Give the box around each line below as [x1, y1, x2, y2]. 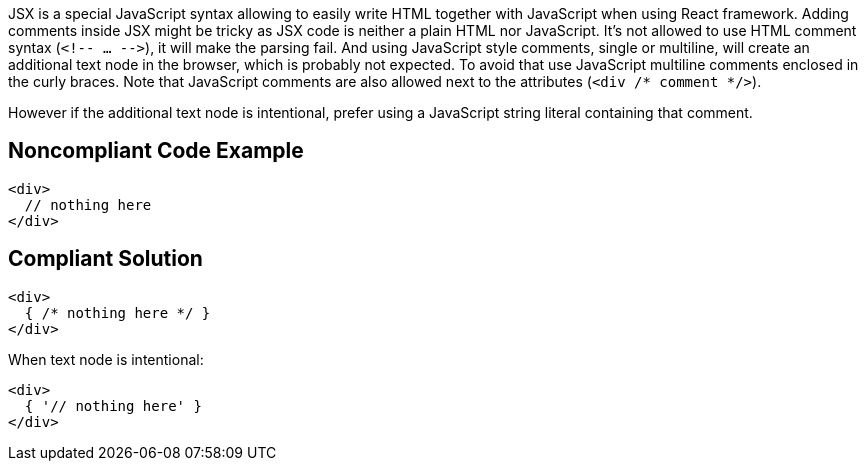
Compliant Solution [8, 246, 203, 272]
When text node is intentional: [8, 350, 204, 368]
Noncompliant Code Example [8, 138, 304, 164]
